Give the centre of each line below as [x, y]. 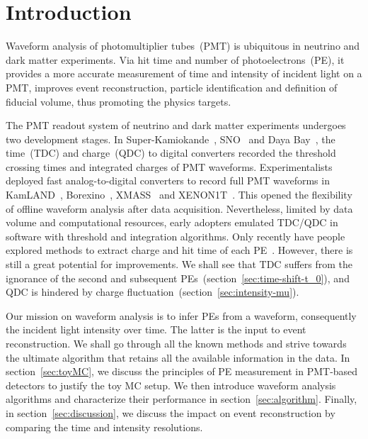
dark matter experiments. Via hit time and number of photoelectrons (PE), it [175, 59]
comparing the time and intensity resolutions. [104, 427]
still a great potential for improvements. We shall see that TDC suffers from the [179, 264]
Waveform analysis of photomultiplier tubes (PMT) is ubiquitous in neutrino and [183, 46]
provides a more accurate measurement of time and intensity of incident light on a [184, 73]
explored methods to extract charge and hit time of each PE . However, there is [179, 250]
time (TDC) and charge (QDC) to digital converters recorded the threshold [171, 153]
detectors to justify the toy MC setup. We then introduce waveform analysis [171, 385]
